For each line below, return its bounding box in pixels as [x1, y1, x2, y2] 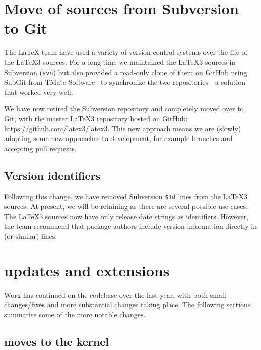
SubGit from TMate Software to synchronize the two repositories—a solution [4, 77, 245, 87]
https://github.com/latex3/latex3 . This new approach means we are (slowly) [4, 123, 241, 133]
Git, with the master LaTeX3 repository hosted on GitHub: [4, 113, 188, 123]
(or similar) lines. [4, 230, 57, 241]
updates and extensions [4, 260, 170, 281]
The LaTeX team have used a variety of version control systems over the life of [4, 47, 247, 57]
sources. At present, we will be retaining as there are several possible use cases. [4, 201, 248, 212]
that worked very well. [4, 86, 73, 97]
